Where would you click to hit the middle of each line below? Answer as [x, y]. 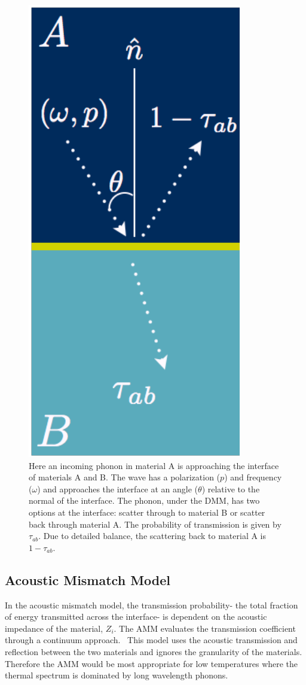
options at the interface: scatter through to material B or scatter [147, 512]
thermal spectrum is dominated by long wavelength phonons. [117, 675]
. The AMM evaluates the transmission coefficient [205, 628]
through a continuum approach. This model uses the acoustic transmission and [151, 640]
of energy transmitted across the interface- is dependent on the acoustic [136, 616]
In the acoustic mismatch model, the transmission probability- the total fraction [152, 605]
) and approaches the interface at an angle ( [118, 488]
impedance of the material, [54, 628]
